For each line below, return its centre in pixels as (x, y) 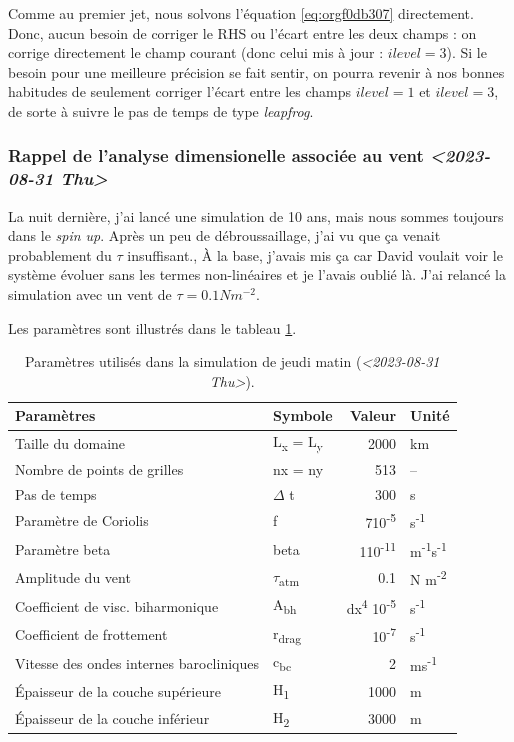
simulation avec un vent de (90, 294)
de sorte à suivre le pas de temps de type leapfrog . (161, 110)
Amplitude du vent (73, 577)
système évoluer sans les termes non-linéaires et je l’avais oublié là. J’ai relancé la (257, 274)
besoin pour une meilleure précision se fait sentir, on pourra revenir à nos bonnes (256, 71)
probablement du (60, 254)
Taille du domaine (70, 442)
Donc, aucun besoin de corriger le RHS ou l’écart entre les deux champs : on (242, 32)
